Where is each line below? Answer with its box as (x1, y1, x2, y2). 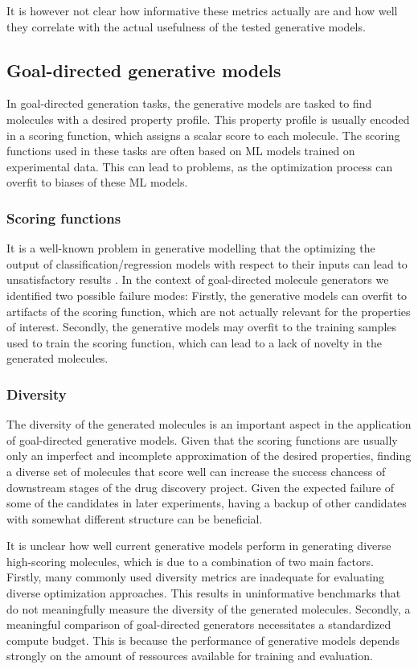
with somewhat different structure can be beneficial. (6, 510, 263, 527)
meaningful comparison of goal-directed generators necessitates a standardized (6, 616, 391, 633)
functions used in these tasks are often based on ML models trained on (6, 142, 355, 159)
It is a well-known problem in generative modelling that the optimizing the (6, 240, 375, 257)
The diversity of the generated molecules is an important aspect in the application (6, 416, 412, 433)
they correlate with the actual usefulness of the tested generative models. (6, 18, 366, 35)
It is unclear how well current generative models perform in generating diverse (6, 537, 391, 554)
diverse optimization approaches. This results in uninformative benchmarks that (6, 585, 401, 601)
